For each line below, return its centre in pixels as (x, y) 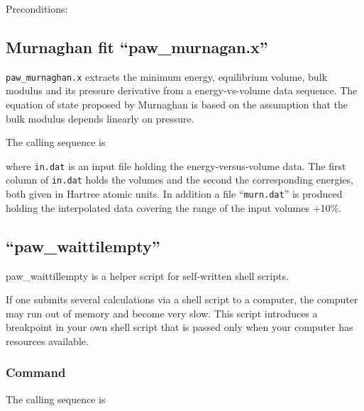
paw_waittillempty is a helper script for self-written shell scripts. (147, 275)
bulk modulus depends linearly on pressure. (100, 118)
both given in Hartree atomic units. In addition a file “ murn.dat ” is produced (174, 194)
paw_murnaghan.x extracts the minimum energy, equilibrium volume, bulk (166, 76)
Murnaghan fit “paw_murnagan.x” (137, 46)
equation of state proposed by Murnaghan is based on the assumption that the (177, 105)
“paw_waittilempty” (83, 246)
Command (36, 372)
